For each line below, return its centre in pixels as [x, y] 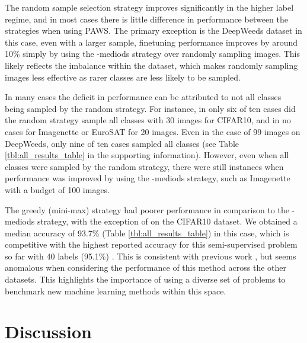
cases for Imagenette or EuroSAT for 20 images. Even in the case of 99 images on [153, 131]
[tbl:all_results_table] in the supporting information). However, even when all [147, 155]
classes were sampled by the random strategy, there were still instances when [144, 166]
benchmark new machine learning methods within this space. [116, 291]
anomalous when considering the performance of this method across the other [146, 267]
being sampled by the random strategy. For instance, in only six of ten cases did [150, 108]
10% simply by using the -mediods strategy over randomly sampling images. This [153, 54]
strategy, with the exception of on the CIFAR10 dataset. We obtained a [167, 221]
